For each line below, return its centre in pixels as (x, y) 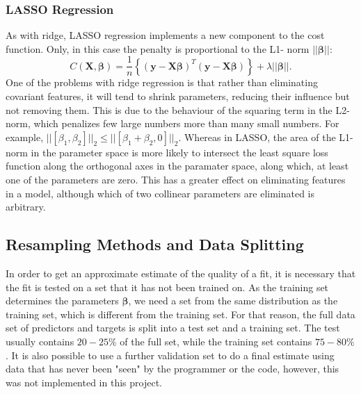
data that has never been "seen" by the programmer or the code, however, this (173, 369)
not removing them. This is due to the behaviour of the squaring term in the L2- (178, 109)
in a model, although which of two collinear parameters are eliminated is (160, 193)
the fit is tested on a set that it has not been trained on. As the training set (167, 287)
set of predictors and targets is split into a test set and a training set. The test (173, 328)
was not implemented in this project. (84, 382)
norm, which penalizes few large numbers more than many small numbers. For (173, 123)
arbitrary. (26, 207)
